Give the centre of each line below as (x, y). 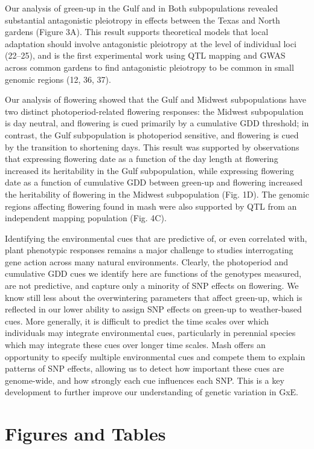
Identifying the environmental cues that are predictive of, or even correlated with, (156, 238)
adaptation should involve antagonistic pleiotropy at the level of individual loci (151, 43)
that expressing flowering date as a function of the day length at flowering (142, 159)
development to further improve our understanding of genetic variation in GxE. (152, 392)
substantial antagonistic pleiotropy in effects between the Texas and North (143, 20)
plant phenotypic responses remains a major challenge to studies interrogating (149, 250)
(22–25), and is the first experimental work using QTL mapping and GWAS (145, 55)
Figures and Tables (85, 434)
